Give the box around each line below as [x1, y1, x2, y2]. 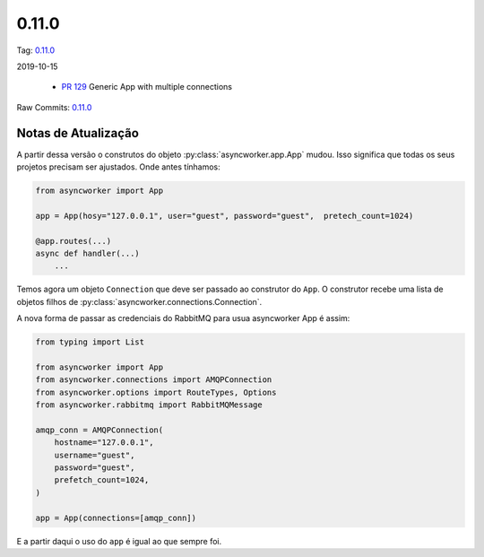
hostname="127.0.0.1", [54, 438, 154, 448]
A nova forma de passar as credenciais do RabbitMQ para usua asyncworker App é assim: [16, 313, 350, 324]
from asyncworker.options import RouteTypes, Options [35, 387, 277, 397]
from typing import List [35, 337, 145, 347]
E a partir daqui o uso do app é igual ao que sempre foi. [16, 535, 222, 546]
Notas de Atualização [16, 126, 139, 141]
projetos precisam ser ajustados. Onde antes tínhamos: [16, 161, 221, 172]
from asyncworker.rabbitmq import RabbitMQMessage [35, 400, 264, 410]
